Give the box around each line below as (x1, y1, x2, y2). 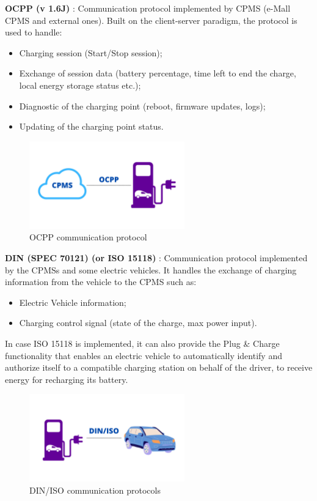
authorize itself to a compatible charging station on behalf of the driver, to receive (5, 361, 313, 374)
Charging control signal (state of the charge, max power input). (19, 316, 257, 329)
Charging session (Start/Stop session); (19, 46, 162, 59)
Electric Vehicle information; (19, 295, 126, 308)
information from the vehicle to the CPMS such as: (5, 275, 197, 288)
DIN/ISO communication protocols (29, 484, 161, 497)
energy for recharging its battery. (5, 373, 128, 385)
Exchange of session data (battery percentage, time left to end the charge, (19, 67, 296, 80)
